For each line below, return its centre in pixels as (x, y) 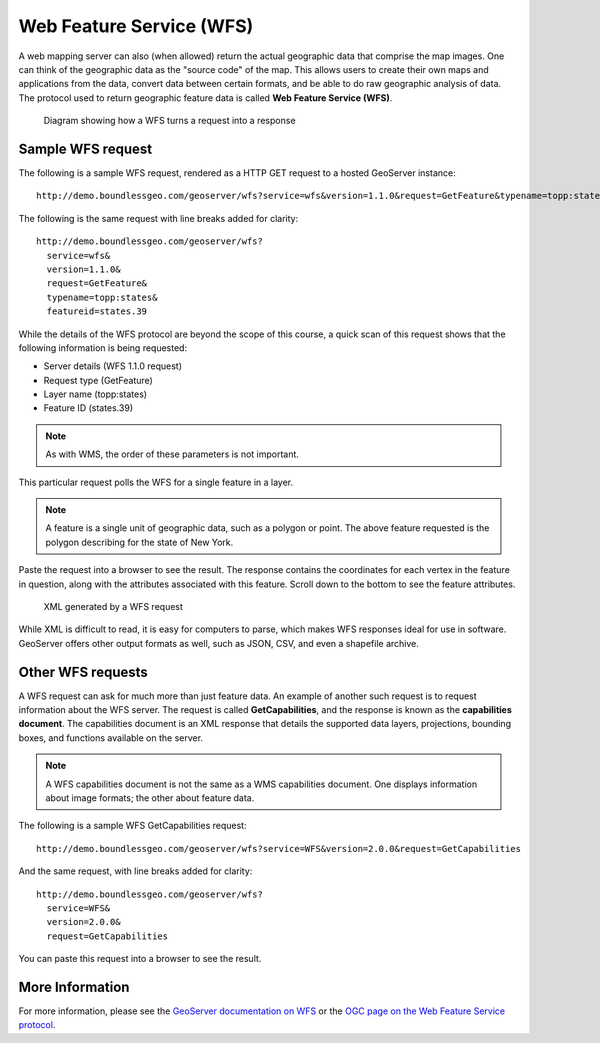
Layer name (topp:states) (95, 394)
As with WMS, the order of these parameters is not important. (172, 454)
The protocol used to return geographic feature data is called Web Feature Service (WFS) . (205, 97)
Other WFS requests (83, 671)
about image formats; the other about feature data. (150, 798)
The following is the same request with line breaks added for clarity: (158, 218)
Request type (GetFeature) (98, 380)
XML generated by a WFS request (113, 606)
